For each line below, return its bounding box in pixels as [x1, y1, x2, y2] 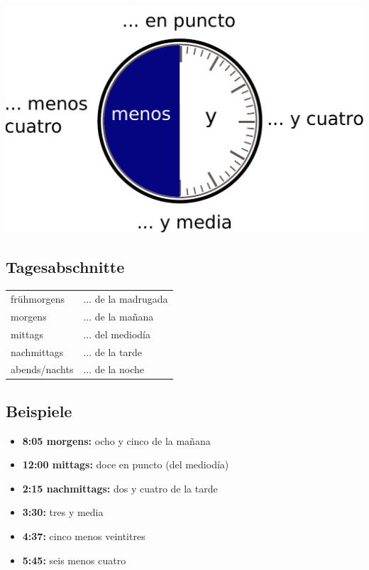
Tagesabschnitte [6, 256, 125, 278]
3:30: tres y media [22, 505, 104, 520]
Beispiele [6, 399, 72, 421]
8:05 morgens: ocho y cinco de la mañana [22, 433, 211, 448]
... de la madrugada [83, 291, 168, 306]
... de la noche [83, 362, 145, 377]
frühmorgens [11, 291, 65, 306]
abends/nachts [11, 362, 74, 377]
